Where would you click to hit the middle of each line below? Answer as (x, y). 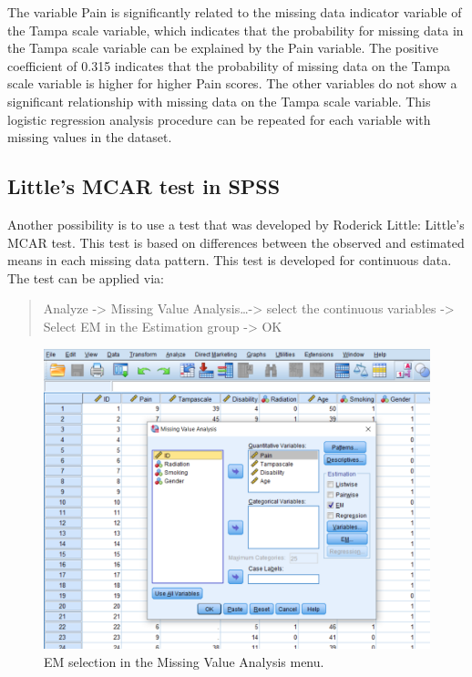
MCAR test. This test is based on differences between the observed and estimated (236, 242)
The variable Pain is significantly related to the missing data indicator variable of (235, 12)
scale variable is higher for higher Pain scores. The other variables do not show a (232, 83)
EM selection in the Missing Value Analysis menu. (184, 662)
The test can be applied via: (86, 277)
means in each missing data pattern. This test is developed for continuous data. (230, 260)
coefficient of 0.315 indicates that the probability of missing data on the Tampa (229, 65)
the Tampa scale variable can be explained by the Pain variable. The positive (223, 48)
